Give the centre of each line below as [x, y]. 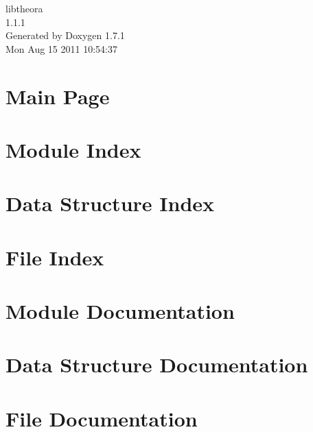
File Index [55, 257]
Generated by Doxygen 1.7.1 [65, 35]
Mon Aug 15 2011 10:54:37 [61, 48]
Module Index [73, 149]
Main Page [58, 96]
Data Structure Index [110, 203]
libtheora [24, 8]
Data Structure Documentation [157, 364]
